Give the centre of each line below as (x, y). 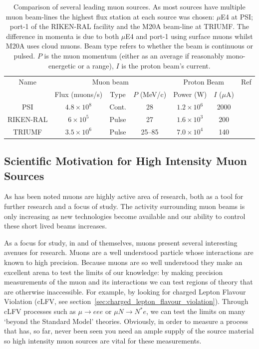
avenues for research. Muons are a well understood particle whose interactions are (129, 252)
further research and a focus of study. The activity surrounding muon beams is (125, 206)
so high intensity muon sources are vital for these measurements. (103, 340)
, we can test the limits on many (196, 311)
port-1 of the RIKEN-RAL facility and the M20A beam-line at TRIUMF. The (129, 26)
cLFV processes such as (40, 311)
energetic (62, 65)
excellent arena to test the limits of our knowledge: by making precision (114, 272)
